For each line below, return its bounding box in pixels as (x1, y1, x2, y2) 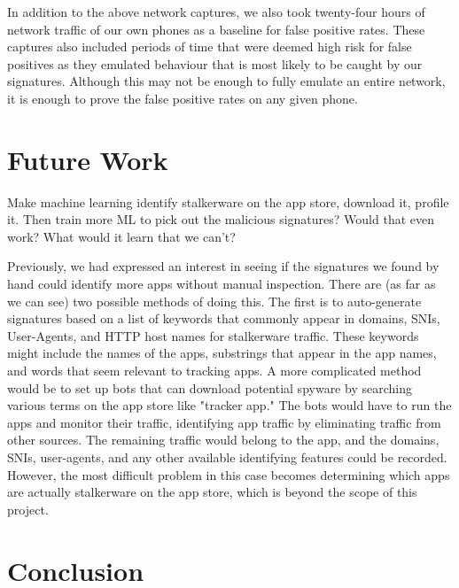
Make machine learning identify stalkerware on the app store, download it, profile (7, 192, 449, 211)
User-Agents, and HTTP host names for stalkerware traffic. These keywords (7, 326, 419, 344)
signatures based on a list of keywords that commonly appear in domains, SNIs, (7, 309, 440, 328)
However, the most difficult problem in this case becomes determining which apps (7, 465, 450, 484)
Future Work (7, 141, 168, 177)
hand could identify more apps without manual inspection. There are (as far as (7, 275, 436, 293)
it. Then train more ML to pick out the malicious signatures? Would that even (7, 210, 434, 228)
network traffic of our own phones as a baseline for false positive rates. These (7, 19, 425, 38)
